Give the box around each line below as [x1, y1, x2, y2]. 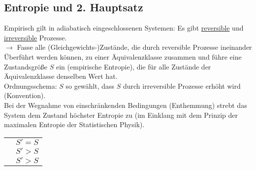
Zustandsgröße [4, 61, 48, 71]
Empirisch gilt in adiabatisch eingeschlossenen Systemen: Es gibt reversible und [4, 23, 244, 33]
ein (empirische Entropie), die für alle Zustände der [56, 61, 211, 71]
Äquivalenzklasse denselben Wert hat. [4, 71, 118, 81]
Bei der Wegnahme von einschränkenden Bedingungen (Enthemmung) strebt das [4, 100, 247, 110]
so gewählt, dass [65, 80, 115, 91]
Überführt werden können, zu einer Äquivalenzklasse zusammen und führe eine [4, 51, 242, 62]
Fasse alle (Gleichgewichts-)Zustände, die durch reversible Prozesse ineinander [17, 42, 252, 52]
